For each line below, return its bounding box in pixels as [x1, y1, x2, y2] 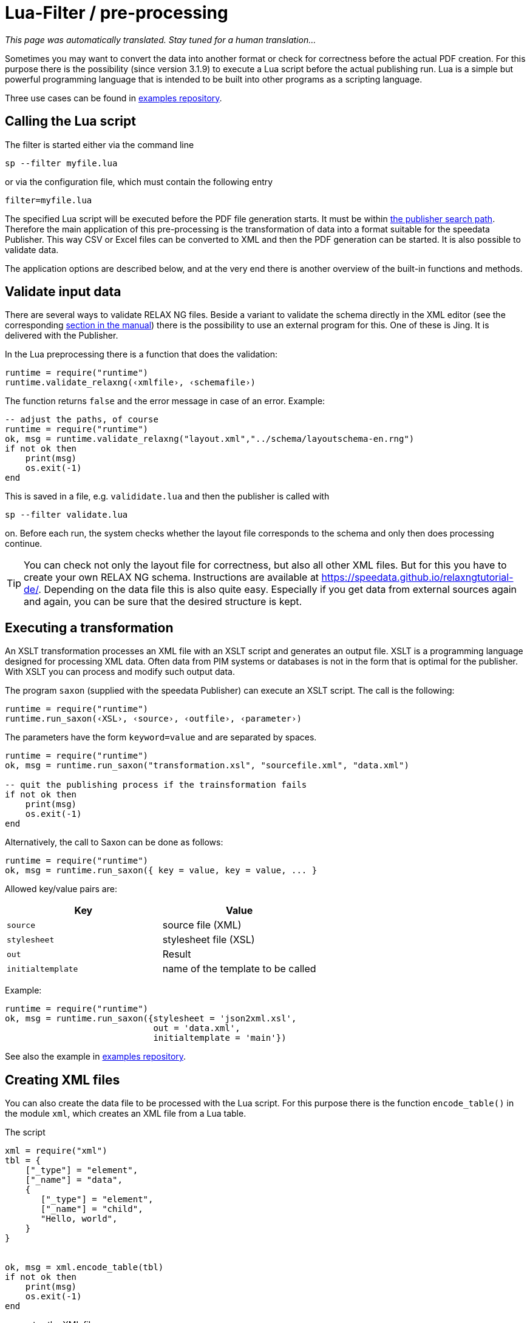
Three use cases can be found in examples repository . [5, 92, 222, 103]
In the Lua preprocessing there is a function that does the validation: [5, 349, 277, 360]
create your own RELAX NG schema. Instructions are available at [24, 571, 319, 584]
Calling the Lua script [5, 113, 136, 129]
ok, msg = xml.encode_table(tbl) [5, 1262, 164, 1273]
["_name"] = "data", [25, 1175, 123, 1185]
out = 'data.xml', [153, 1023, 240, 1034]
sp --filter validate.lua [5, 510, 128, 520]
